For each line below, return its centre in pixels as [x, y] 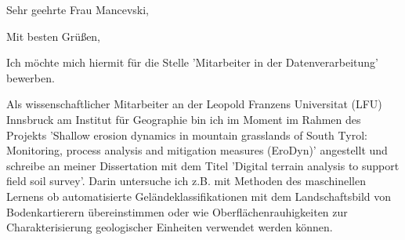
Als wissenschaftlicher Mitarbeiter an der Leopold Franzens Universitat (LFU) [194, 104]
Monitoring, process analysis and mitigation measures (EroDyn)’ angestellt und [197, 150]
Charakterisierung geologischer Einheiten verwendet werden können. [170, 227]
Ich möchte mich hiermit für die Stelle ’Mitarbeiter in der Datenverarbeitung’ [192, 62]
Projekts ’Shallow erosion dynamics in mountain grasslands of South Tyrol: [187, 135]
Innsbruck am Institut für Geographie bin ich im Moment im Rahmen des [184, 119]
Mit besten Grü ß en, [54, 36]
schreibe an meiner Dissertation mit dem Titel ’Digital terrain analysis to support [203, 165]
